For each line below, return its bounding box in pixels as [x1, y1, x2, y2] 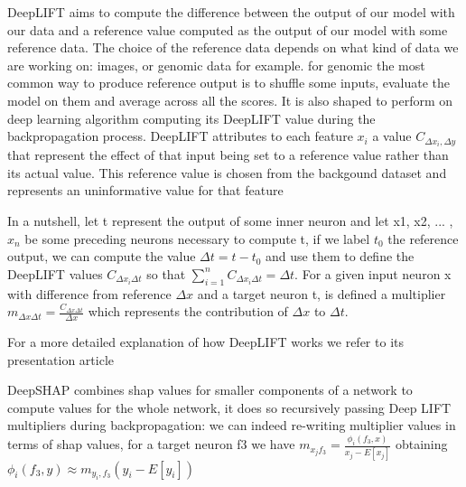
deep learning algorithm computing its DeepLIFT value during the [7, 108, 376, 127]
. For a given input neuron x [294, 264, 452, 283]
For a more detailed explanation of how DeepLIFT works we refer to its [7, 332, 404, 351]
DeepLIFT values [7, 264, 103, 283]
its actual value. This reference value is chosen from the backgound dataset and [7, 163, 447, 182]
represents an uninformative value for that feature [7, 181, 284, 200]
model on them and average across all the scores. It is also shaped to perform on [7, 90, 453, 109]
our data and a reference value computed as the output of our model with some [7, 20, 448, 39]
